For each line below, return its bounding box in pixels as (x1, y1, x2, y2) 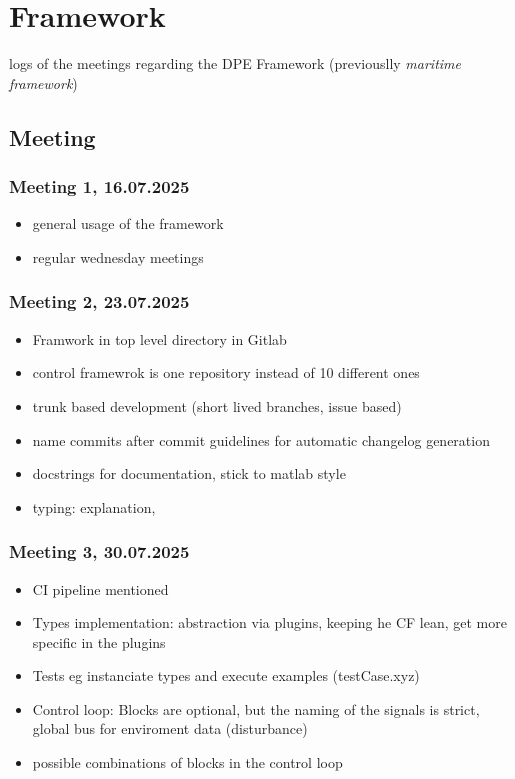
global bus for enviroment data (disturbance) (32, 718, 308, 739)
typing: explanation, (32, 496, 156, 517)
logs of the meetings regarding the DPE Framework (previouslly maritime (9, 53, 461, 74)
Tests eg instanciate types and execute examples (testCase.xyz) (32, 665, 420, 686)
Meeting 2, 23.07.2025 (9, 289, 190, 314)
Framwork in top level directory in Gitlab (32, 328, 287, 349)
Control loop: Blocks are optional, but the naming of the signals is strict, (32, 698, 480, 719)
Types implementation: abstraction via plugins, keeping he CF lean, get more (32, 612, 507, 633)
